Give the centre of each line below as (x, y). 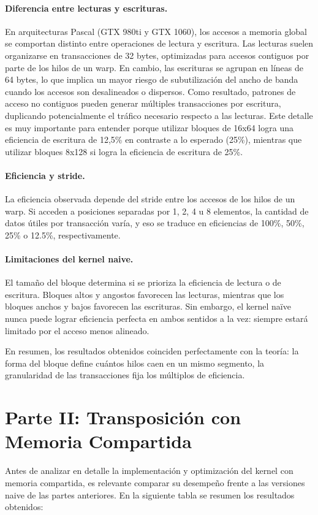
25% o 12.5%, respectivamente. (63, 235)
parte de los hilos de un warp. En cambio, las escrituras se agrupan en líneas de (154, 67)
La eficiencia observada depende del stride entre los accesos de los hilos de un (150, 199)
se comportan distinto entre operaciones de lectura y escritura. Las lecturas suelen (159, 43)
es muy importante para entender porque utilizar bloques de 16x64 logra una (149, 127)
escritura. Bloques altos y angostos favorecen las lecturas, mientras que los (145, 294)
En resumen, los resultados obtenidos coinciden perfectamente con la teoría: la (152, 351)
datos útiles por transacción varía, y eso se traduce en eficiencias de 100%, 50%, (155, 223)
